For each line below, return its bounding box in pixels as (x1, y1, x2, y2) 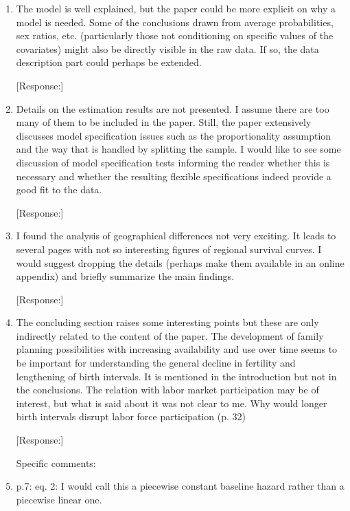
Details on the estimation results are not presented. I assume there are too (16, 101, 329, 116)
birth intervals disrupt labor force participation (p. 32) (16, 409, 246, 424)
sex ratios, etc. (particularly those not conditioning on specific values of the (16, 28, 334, 43)
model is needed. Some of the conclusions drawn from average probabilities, (16, 14, 334, 29)
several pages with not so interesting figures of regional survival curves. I (16, 241, 322, 256)
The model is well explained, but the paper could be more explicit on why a (16, 1, 336, 15)
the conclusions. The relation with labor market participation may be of (16, 382, 319, 397)
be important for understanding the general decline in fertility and (16, 356, 296, 370)
